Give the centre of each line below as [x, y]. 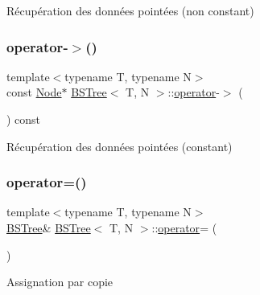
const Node [34, 92]
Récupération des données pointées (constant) [120, 146]
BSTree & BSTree [49, 227]
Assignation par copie [60, 282]
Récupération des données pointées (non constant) [130, 10]
